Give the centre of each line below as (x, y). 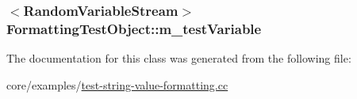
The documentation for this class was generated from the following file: (179, 58)
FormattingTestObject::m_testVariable (134, 28)
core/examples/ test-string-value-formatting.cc (117, 84)
